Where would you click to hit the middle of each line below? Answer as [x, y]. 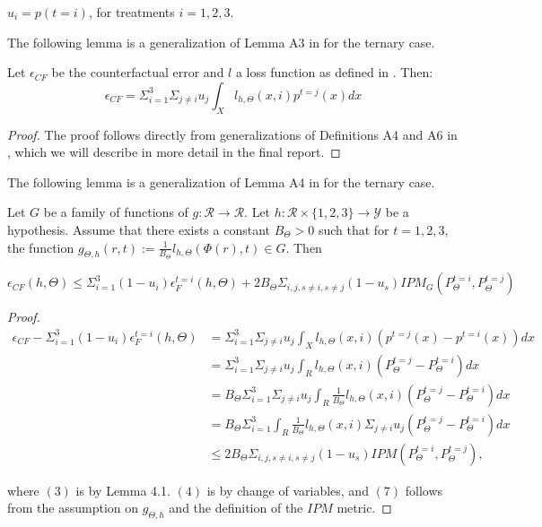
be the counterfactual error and [138, 72]
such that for [354, 229]
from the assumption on [73, 508]
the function [41, 247]
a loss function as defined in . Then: [334, 72]
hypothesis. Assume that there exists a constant [139, 229]
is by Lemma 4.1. [123, 490]
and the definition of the [236, 508]
